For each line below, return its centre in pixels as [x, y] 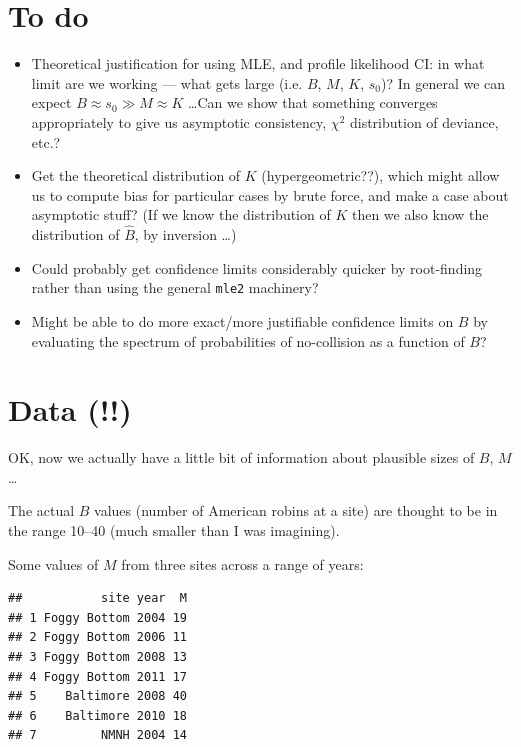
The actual [41, 510]
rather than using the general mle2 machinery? [175, 287]
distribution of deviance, [424, 121]
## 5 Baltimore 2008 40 [97, 696]
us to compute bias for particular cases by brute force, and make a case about [270, 194]
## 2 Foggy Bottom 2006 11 [97, 637]
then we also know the [420, 214]
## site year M [97, 598]
